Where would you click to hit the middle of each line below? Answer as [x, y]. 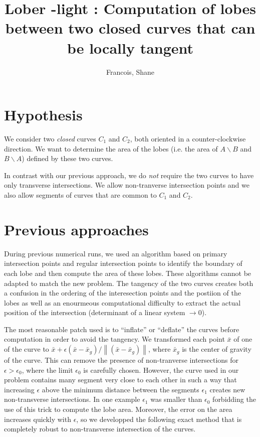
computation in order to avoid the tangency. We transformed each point [114, 339]
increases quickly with [38, 419]
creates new [227, 389]
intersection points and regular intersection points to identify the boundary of [123, 263]
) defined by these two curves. [67, 158]
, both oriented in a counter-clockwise [188, 139]
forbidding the [234, 399]
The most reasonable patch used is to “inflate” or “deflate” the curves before [122, 329]
